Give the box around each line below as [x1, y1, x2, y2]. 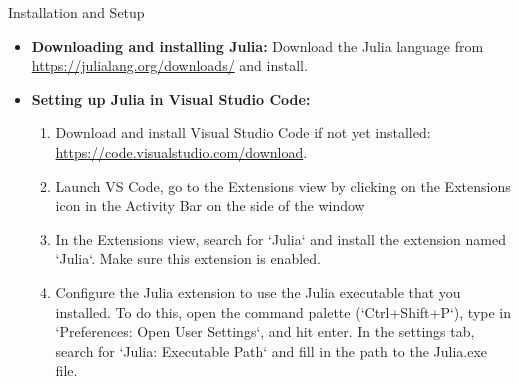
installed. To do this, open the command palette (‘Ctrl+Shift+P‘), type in [55, 301, 512, 322]
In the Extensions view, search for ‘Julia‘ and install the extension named [55, 228, 507, 249]
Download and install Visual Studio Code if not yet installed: [55, 122, 431, 143]
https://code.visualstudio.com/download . [55, 141, 308, 162]
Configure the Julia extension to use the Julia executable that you [55, 281, 461, 302]
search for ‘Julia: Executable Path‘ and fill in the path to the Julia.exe [55, 340, 488, 361]
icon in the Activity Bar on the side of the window [55, 195, 365, 216]
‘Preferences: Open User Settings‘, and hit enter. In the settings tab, [55, 321, 475, 342]
